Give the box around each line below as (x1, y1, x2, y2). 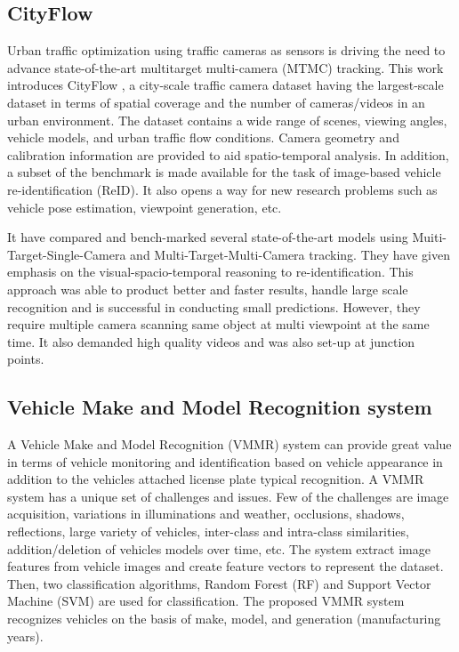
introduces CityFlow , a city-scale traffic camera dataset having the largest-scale (7, 76, 444, 94)
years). (7, 626, 44, 645)
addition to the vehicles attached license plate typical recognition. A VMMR (7, 470, 424, 488)
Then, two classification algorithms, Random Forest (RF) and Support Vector (7, 574, 431, 592)
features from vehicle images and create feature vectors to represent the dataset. (7, 557, 444, 576)
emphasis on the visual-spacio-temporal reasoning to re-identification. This (7, 262, 414, 281)
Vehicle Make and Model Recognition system (7, 393, 432, 421)
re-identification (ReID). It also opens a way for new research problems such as (7, 180, 438, 198)
